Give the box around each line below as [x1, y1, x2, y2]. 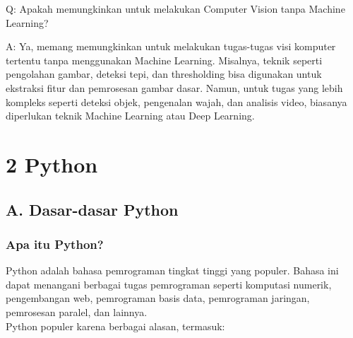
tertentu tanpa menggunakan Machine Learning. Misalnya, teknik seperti [6, 52, 323, 67]
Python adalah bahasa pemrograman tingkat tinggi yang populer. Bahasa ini [6, 263, 339, 278]
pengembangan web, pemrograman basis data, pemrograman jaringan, [6, 291, 310, 305]
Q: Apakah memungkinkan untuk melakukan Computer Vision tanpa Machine [6, 1, 345, 16]
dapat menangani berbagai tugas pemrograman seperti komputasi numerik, [6, 276, 332, 291]
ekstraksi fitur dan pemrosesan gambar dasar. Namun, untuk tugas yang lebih [6, 80, 343, 95]
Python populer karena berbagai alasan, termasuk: [6, 318, 225, 333]
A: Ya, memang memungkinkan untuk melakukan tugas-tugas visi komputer [6, 39, 336, 54]
